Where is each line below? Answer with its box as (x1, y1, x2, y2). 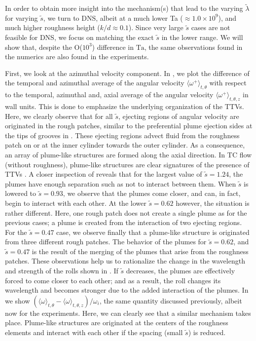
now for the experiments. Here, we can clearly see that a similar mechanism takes (5, 307, 251, 318)
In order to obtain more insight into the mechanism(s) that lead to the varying (5, 3, 243, 13)
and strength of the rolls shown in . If (5, 265, 118, 276)
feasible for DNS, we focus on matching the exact (5, 32, 154, 42)
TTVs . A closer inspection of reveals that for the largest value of (5, 169, 202, 179)
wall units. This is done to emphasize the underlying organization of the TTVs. (5, 101, 244, 111)
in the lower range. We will (161, 32, 243, 42)
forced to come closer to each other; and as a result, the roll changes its (5, 275, 221, 285)
